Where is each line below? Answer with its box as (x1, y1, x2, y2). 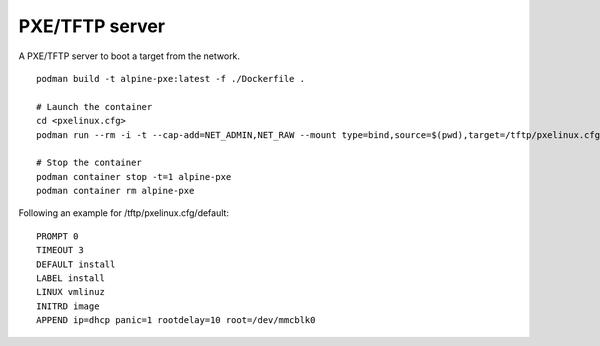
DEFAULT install (36, 258, 116, 270)
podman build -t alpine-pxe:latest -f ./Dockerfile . (36, 73, 305, 84)
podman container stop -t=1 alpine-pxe (36, 171, 232, 182)
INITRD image (36, 300, 100, 312)
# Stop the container (36, 157, 142, 169)
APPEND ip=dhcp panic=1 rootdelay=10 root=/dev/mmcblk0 (36, 315, 316, 326)
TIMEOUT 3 (36, 245, 84, 256)
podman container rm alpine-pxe (36, 185, 195, 197)
